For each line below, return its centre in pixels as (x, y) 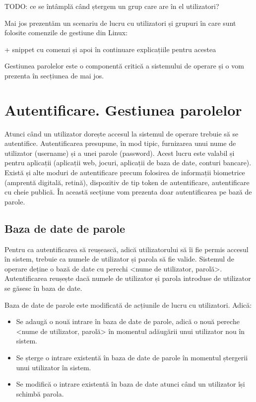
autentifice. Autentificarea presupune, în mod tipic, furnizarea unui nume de (120, 143)
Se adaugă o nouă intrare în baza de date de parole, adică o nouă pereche (128, 321)
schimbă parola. (40, 393)
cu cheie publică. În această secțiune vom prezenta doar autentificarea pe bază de (128, 192)
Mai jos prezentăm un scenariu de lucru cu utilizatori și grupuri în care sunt (120, 23)
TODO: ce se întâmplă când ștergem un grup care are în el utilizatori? (112, 6)
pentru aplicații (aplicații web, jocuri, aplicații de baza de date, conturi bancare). (128, 163)
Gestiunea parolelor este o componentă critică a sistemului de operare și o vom (124, 66)
